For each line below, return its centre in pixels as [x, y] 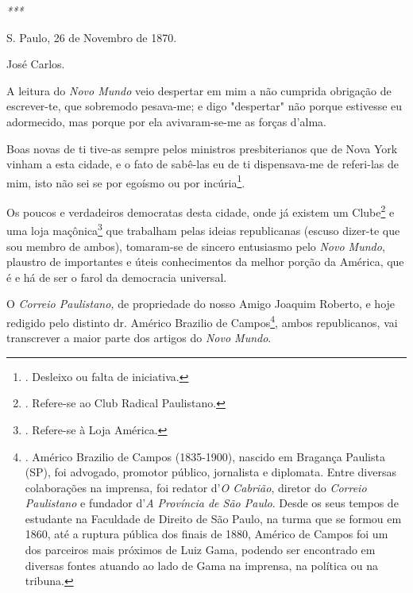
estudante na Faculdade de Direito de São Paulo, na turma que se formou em [213, 518]
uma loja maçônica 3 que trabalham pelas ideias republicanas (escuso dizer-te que [203, 229]
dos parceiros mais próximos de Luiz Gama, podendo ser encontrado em [200, 550]
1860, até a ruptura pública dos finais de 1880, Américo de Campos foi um [206, 534]
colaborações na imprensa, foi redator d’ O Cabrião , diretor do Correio [196, 487]
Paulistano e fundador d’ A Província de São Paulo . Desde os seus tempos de [212, 503]
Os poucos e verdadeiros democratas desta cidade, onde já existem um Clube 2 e [201, 211]
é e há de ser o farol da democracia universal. [117, 277]
